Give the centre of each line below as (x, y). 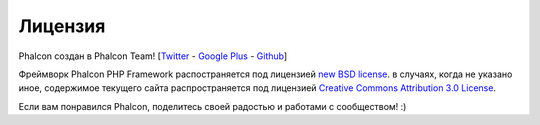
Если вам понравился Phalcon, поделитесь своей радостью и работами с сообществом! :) (212, 106)
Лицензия (62, 26)
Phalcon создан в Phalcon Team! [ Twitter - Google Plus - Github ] (153, 56)
